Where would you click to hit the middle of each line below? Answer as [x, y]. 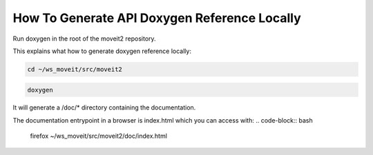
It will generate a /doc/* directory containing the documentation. [104, 107]
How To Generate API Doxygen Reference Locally [157, 18]
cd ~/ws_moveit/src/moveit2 [75, 69]
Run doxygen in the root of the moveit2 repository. [84, 39]
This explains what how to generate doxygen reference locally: [102, 51]
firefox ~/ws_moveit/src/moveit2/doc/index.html [98, 136]
